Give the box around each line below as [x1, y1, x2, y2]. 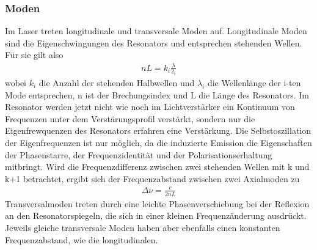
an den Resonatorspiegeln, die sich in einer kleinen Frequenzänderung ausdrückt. [5, 209, 307, 222]
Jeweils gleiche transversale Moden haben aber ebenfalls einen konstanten [5, 221, 280, 233]
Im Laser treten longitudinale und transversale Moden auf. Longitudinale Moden [5, 24, 307, 37]
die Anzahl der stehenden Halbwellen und [38, 76, 195, 89]
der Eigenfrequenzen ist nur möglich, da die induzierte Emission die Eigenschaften [5, 136, 312, 149]
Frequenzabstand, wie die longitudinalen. [5, 233, 158, 246]
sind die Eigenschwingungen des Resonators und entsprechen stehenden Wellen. [5, 36, 302, 49]
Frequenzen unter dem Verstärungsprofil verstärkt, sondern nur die [5, 112, 255, 125]
